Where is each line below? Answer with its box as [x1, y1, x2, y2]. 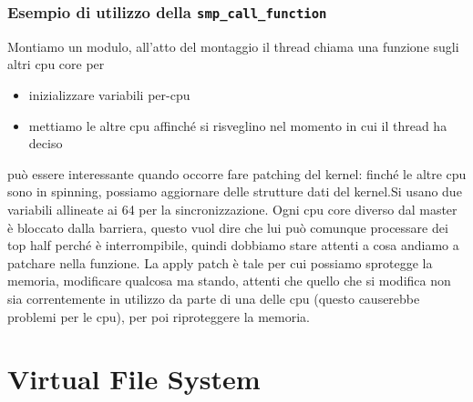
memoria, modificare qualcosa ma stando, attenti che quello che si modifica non [7, 271, 451, 290]
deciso [28, 134, 63, 153]
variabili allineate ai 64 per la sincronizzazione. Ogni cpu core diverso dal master [7, 199, 458, 218]
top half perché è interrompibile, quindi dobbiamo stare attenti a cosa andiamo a [7, 236, 459, 255]
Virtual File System [7, 360, 261, 397]
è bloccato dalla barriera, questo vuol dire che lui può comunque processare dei [7, 217, 448, 236]
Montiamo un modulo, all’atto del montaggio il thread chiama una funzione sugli [7, 36, 459, 55]
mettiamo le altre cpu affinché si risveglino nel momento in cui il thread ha [28, 116, 447, 135]
